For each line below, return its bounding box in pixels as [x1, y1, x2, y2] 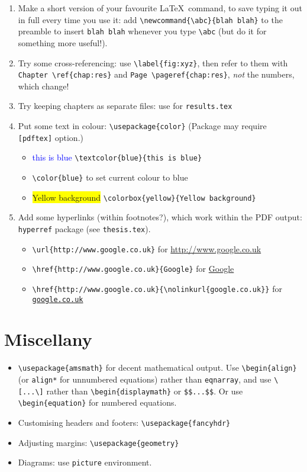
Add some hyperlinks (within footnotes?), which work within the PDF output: [18, 211, 302, 223]
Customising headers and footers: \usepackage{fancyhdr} [18, 416, 231, 428]
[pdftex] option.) [18, 131, 83, 143]
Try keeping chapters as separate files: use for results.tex [18, 99, 232, 112]
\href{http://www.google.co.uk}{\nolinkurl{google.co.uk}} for [32, 282, 282, 294]
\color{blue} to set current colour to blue [32, 171, 188, 184]
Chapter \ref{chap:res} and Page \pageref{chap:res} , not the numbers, [18, 68, 295, 81]
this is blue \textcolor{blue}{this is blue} [32, 151, 202, 163]
